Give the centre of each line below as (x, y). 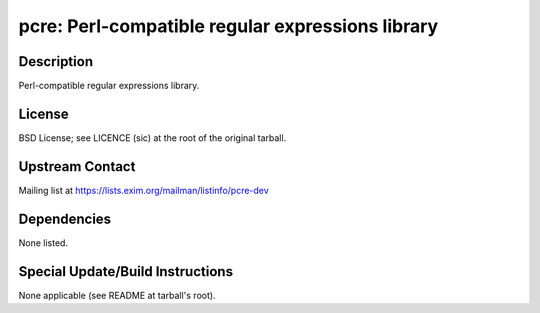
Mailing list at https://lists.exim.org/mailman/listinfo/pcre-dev (143, 190)
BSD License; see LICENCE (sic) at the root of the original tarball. (152, 137)
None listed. (43, 242)
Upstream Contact (77, 166)
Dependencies (65, 218)
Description (56, 61)
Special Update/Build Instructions (126, 271)
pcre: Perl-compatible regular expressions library (228, 26)
